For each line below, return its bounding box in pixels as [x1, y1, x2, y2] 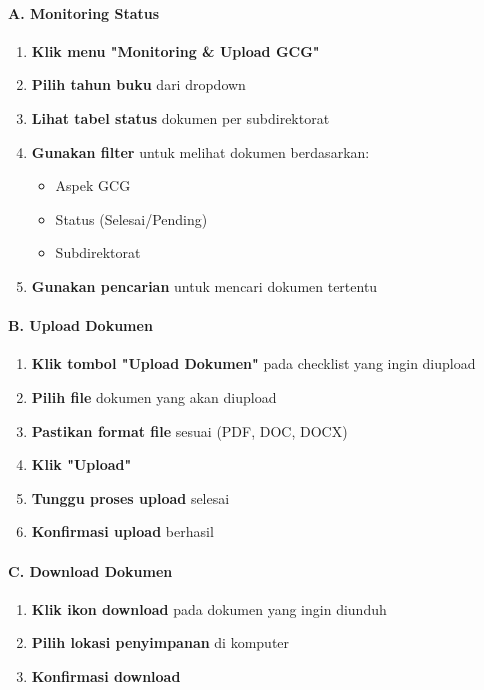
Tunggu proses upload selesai [31, 487, 230, 508]
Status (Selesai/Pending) [55, 208, 208, 229]
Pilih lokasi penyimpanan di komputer [31, 632, 290, 653]
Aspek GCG [55, 175, 131, 196]
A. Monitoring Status [8, 2, 160, 23]
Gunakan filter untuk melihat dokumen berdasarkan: [31, 141, 370, 162]
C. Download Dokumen [8, 560, 173, 581]
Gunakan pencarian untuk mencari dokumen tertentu [31, 275, 378, 296]
